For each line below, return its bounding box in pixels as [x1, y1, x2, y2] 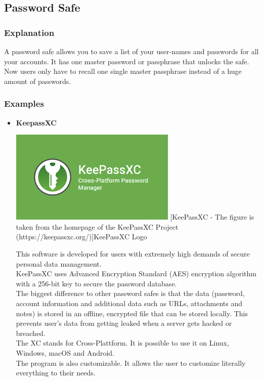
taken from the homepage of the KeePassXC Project [16, 221, 179, 232]
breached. [16, 327, 46, 338]
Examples [4, 97, 44, 110]
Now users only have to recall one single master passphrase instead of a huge [4, 66, 242, 76]
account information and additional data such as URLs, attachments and [16, 298, 242, 308]
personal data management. [16, 258, 102, 269]
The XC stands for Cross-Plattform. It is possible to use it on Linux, [16, 337, 229, 348]
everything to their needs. [16, 367, 96, 378]
